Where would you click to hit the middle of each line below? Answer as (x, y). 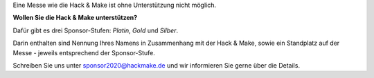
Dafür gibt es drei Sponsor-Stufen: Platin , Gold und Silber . (96, 30)
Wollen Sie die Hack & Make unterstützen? (75, 18)
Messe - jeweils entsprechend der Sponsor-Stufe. (84, 52)
